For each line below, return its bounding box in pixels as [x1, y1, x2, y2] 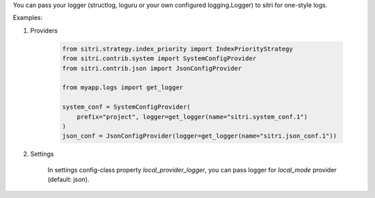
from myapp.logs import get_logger [62, 84, 183, 91]
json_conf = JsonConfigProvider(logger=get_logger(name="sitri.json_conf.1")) [62, 132, 337, 140]
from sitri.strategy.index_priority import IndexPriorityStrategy [62, 45, 293, 53]
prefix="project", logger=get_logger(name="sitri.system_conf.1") [76, 113, 308, 120]
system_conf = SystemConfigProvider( [62, 103, 191, 111]
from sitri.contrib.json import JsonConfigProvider [62, 64, 242, 72]
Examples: [12, 14, 43, 22]
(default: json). [47, 175, 90, 183]
